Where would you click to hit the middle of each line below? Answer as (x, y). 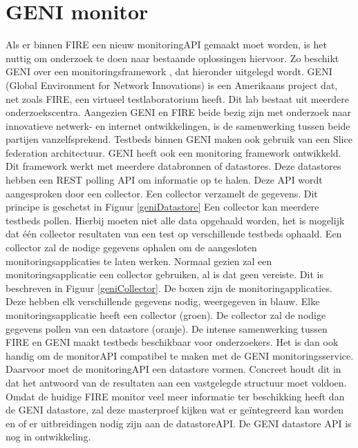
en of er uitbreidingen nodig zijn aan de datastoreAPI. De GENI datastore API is (179, 423)
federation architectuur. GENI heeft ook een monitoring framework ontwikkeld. (173, 152)
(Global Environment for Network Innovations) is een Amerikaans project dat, (172, 85)
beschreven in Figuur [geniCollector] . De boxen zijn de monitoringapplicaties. (169, 288)
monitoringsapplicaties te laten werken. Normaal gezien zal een (139, 261)
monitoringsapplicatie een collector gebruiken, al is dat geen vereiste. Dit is (164, 274)
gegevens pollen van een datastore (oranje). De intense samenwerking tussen (167, 328)
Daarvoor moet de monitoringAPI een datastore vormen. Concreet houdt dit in (173, 369)
